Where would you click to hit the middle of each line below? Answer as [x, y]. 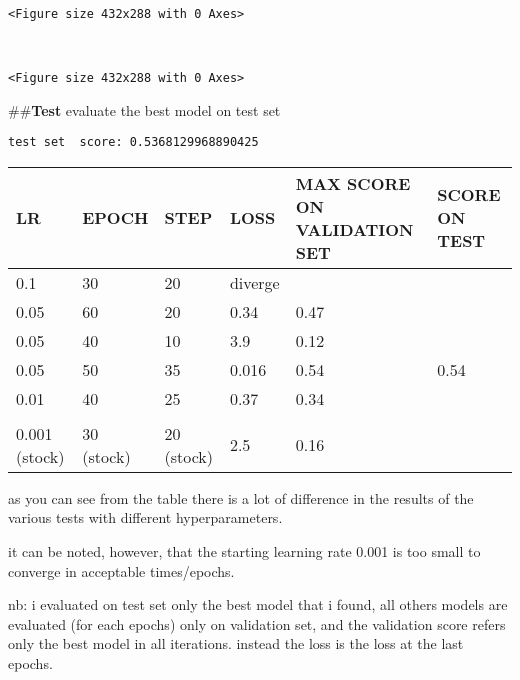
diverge [254, 282]
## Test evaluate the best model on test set [144, 109]
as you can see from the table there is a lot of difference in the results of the [241, 497]
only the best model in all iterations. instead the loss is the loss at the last [236, 643]
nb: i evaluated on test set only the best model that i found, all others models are [258, 604]
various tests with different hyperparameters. [145, 517]
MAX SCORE [353, 183]
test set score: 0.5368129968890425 [133, 142]
